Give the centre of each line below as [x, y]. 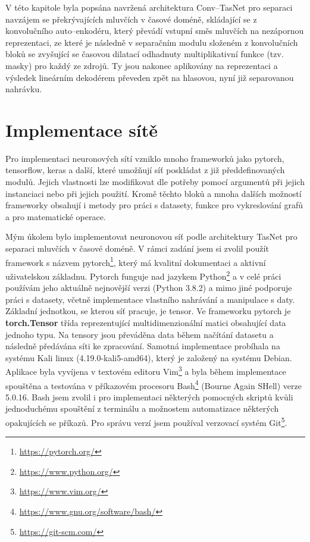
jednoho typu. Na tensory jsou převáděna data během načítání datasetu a [140, 334]
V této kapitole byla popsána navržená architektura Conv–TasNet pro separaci [149, 7]
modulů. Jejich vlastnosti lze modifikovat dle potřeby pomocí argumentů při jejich [155, 182]
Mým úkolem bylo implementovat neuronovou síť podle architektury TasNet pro [151, 236]
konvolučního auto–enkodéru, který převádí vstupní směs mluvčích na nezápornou [155, 31]
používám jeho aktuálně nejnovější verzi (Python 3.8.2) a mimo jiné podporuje [149, 288]
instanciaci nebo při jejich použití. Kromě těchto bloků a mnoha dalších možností [154, 193]
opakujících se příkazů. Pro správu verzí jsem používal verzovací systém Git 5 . [146, 421]
